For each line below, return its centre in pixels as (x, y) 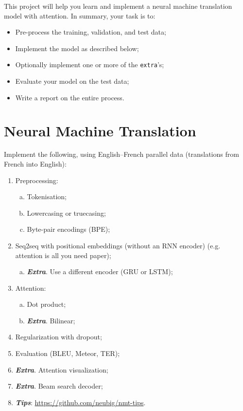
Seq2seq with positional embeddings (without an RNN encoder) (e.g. (118, 245)
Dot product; (46, 304)
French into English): (35, 163)
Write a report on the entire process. (70, 97)
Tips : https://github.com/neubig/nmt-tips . (80, 402)
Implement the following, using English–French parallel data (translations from (121, 154)
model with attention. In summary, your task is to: (80, 15)
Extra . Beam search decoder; (59, 386)
